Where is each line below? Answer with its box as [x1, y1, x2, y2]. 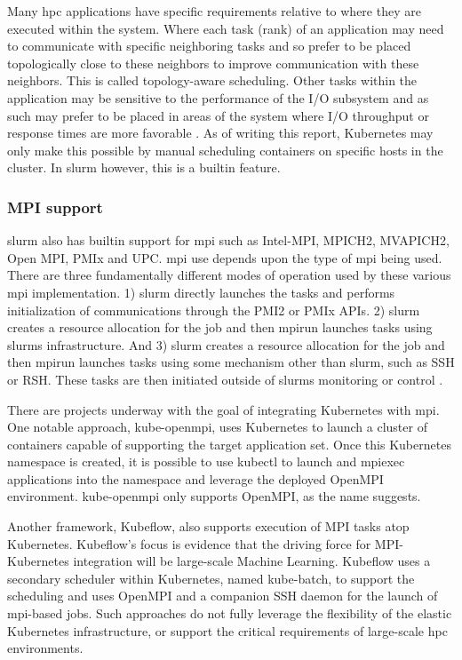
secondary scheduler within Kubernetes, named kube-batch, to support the [7, 569, 415, 587]
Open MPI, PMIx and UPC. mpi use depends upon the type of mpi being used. [7, 248, 442, 266]
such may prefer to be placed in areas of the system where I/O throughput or [7, 106, 429, 124]
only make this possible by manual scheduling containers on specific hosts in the [7, 140, 443, 159]
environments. [7, 639, 84, 657]
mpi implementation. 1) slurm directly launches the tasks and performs [7, 282, 395, 301]
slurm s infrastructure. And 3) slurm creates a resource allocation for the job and [7, 335, 445, 354]
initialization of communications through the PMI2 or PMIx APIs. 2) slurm [7, 300, 420, 319]
